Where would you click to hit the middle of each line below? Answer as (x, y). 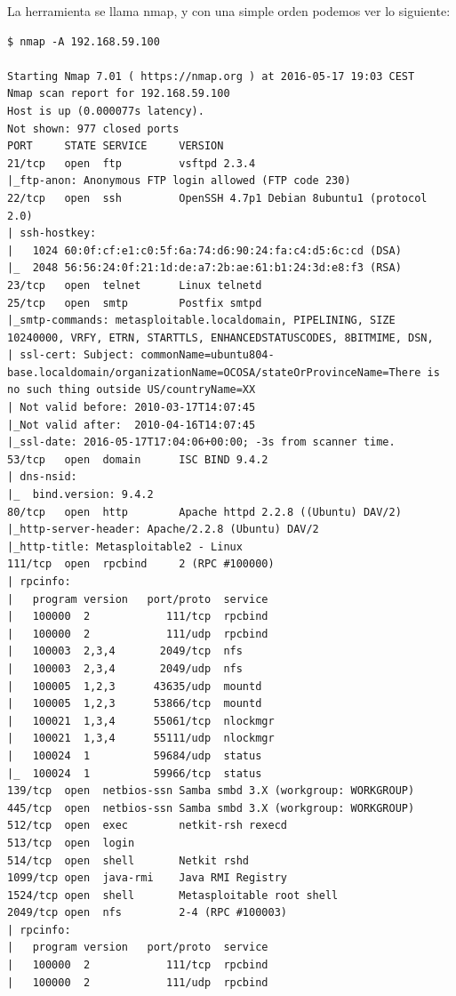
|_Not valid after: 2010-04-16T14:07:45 (132, 425)
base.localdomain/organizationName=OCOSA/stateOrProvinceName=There (214, 372)
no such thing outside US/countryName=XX (132, 390)
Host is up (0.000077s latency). (106, 111)
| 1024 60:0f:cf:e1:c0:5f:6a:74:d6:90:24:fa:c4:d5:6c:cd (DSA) (204, 250)
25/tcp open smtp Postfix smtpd (135, 303)
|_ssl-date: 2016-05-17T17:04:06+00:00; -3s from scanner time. (201, 442)
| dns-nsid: (42, 477)
